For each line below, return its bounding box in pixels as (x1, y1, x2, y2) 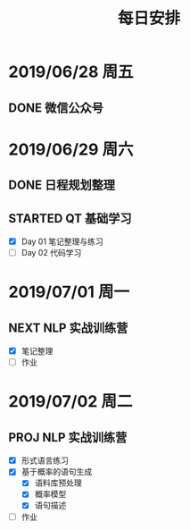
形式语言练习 (21, 455, 69, 466)
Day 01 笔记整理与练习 (21, 236, 103, 247)
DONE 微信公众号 (8, 100, 104, 115)
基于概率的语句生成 (21, 467, 93, 477)
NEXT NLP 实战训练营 (8, 320, 128, 335)
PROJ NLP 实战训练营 (8, 430, 128, 445)
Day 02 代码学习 (21, 248, 82, 258)
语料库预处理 (34, 477, 82, 488)
